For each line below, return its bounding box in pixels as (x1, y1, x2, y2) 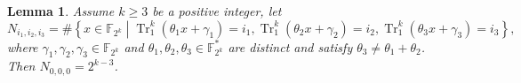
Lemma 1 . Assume (7, 2, 115, 19)
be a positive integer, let (152, 2, 282, 19)
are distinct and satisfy (228, 37, 353, 56)
